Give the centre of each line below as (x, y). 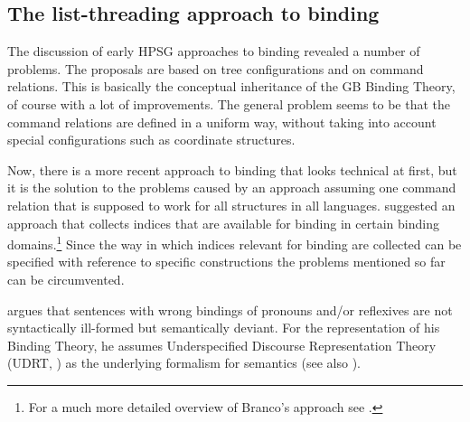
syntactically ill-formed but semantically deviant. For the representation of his (224, 328)
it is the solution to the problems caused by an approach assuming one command (232, 188)
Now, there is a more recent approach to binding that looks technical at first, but (232, 169)
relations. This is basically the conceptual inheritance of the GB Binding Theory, (231, 86)
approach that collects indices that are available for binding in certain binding (223, 223)
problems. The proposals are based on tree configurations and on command (216, 68)
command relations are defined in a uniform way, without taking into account (222, 122)
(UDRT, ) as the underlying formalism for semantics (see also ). (184, 363)
